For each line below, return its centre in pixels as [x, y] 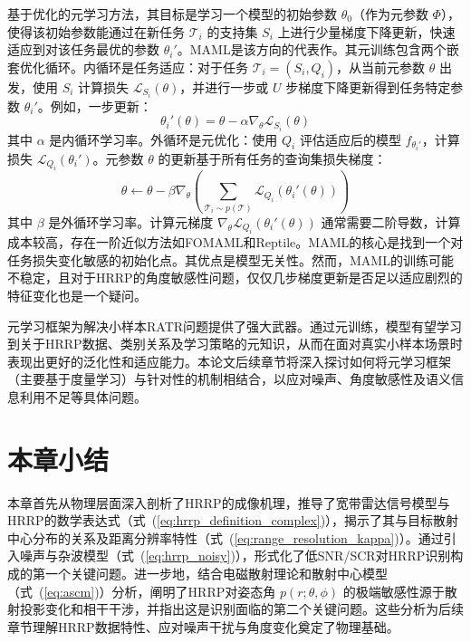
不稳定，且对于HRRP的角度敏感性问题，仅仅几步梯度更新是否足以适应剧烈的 [235, 278]
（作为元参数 [390, 14]
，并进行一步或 [224, 86]
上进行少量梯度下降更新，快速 [366, 31]
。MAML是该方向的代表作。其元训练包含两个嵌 [318, 49]
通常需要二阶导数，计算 [391, 221]
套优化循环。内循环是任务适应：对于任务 [128, 67]
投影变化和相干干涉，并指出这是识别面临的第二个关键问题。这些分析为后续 [241, 609]
